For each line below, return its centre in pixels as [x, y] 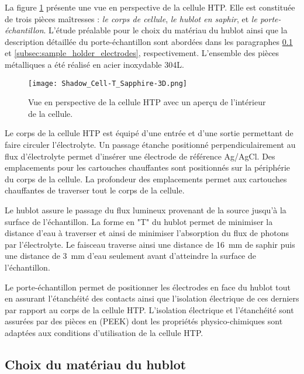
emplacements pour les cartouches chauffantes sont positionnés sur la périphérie [148, 167]
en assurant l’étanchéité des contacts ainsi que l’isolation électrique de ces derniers [152, 298]
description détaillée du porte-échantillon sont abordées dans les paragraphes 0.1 [149, 41]
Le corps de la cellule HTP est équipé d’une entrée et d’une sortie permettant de [149, 133]
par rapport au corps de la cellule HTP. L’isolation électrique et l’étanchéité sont [149, 309]
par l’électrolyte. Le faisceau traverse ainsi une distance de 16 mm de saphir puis [150, 244]
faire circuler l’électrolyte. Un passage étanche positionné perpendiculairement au [150, 144]
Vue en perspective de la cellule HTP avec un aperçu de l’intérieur [147, 102]
